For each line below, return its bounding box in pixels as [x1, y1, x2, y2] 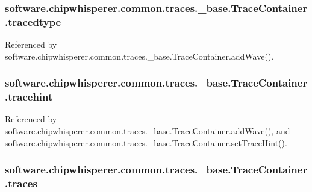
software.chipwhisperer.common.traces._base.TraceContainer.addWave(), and [5, 125, 290, 137]
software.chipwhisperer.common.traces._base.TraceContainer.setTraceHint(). [5, 136, 287, 149]
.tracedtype [5, 14, 61, 29]
